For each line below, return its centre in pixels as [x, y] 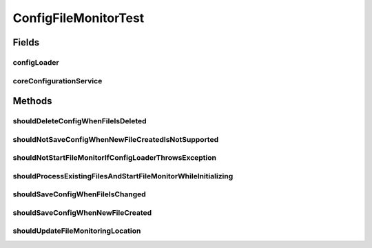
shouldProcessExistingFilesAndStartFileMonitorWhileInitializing [123, 176]
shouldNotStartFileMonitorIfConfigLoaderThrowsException [115, 158]
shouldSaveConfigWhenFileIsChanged [79, 194]
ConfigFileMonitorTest [79, 18]
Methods [32, 101]
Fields [26, 42]
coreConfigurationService [58, 81]
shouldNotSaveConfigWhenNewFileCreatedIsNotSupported [116, 139]
